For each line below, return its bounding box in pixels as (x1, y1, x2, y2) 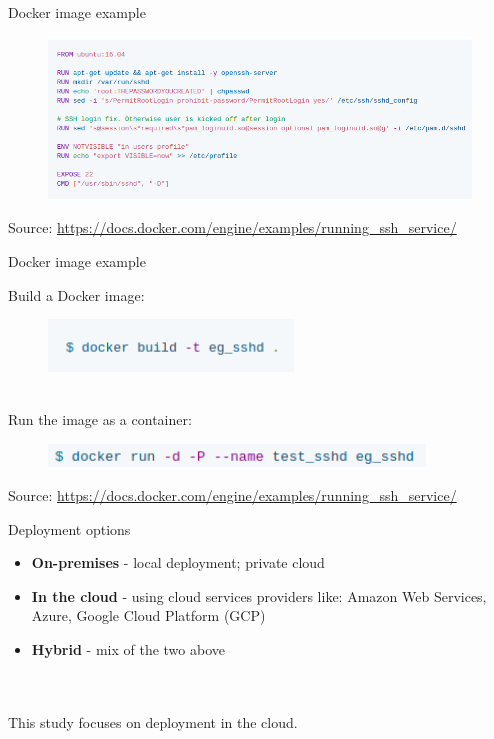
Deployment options (8, 518, 131, 539)
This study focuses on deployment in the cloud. (8, 711, 298, 732)
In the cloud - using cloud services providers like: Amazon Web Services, (31, 585, 487, 606)
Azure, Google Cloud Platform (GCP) (31, 605, 266, 626)
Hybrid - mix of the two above (31, 638, 225, 659)
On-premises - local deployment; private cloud (31, 552, 325, 573)
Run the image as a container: (8, 409, 192, 430)
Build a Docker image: (8, 284, 145, 305)
